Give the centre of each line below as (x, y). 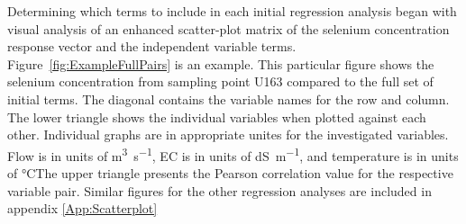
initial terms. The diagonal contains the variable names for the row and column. (228, 99)
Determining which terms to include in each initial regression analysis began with (232, 11)
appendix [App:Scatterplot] (82, 208)
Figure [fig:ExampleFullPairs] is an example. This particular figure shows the (221, 63)
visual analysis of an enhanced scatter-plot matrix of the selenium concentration (228, 28)
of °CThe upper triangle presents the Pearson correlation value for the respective (230, 173)
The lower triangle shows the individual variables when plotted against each (217, 116)
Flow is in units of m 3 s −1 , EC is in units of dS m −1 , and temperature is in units (233, 154)
